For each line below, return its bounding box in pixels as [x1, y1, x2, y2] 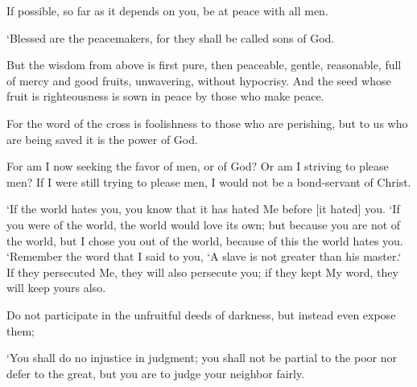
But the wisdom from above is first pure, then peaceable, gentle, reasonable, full [6, 56, 402, 73]
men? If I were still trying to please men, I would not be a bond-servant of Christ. [6, 173, 411, 190]
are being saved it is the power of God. [6, 130, 198, 147]
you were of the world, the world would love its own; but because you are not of [6, 216, 401, 233]
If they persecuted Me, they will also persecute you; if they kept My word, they [6, 263, 398, 280]
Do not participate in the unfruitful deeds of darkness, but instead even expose [6, 306, 396, 323]
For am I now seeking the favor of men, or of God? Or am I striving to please [6, 158, 389, 175]
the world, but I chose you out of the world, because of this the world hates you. [6, 232, 403, 249]
